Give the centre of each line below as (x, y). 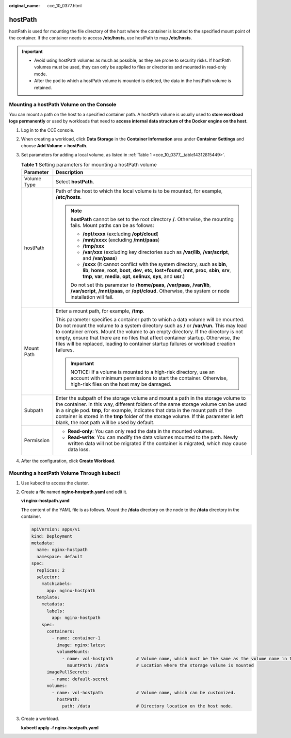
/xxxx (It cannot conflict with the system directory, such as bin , (155, 264)
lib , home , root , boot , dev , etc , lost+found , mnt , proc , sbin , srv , (157, 270)
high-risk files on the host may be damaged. (121, 384)
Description (69, 172)
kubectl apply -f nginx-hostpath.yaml (60, 728)
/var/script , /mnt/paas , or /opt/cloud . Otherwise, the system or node (150, 291)
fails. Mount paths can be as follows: (113, 225)
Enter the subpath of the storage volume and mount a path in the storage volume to (151, 398)
